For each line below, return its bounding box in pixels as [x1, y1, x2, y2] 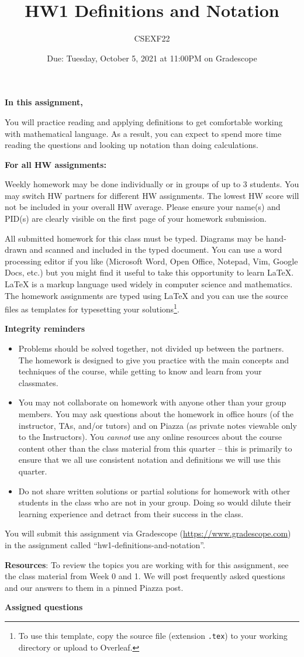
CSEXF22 [134, 32, 170, 44]
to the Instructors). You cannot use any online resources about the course [18, 431, 282, 443]
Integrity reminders [5, 322, 85, 335]
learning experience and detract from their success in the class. [18, 507, 244, 520]
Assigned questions [5, 601, 83, 613]
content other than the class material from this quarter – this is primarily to [18, 442, 292, 454]
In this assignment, [5, 96, 83, 108]
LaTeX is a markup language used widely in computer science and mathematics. [5, 278, 293, 290]
